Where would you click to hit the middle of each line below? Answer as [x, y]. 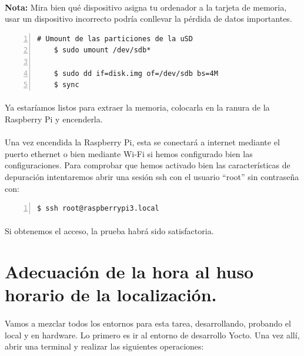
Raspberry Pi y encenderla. [54, 119]
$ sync [66, 85]
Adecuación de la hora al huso [129, 272]
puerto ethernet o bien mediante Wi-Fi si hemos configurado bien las [129, 153]
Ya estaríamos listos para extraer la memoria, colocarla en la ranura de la [137, 107]
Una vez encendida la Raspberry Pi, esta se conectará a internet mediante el [142, 142]
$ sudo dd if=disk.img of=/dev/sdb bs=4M [136, 73]
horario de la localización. [111, 295]
